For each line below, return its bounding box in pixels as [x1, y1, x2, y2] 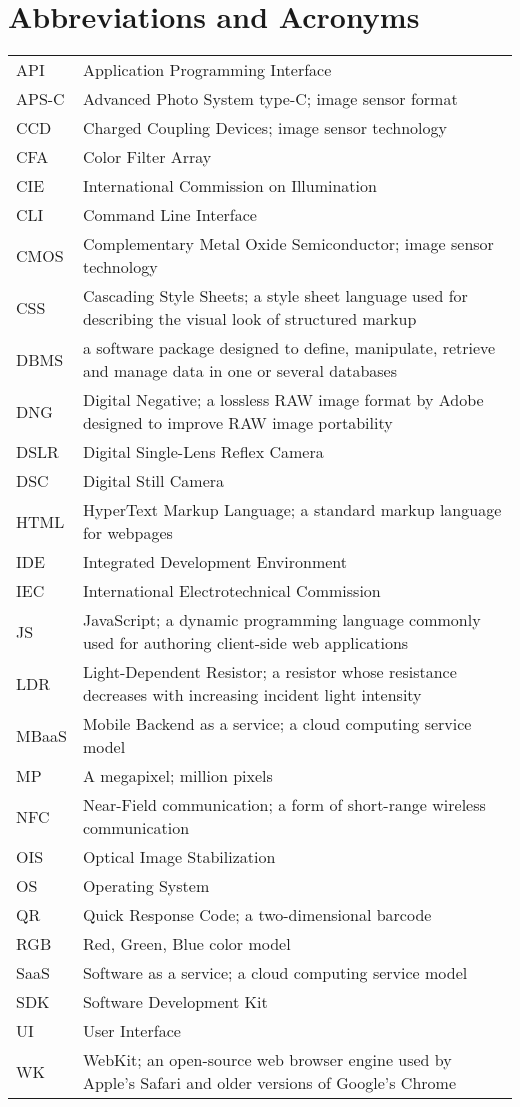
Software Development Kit [82, 990, 268, 1014]
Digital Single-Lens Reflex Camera [82, 440, 324, 464]
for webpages [82, 521, 173, 545]
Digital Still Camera [82, 469, 225, 493]
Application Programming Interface [82, 58, 332, 82]
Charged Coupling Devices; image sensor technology [82, 116, 448, 140]
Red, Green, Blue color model [82, 932, 291, 956]
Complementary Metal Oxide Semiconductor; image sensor [82, 232, 494, 256]
